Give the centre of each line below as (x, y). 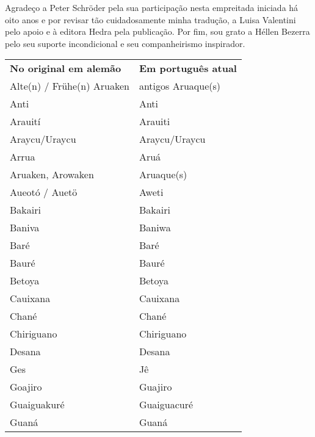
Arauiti (154, 121)
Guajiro (155, 387)
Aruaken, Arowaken (52, 175)
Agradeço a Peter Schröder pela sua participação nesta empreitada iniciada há (152, 7)
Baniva (25, 228)
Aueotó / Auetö (44, 192)
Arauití (25, 121)
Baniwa (155, 228)
